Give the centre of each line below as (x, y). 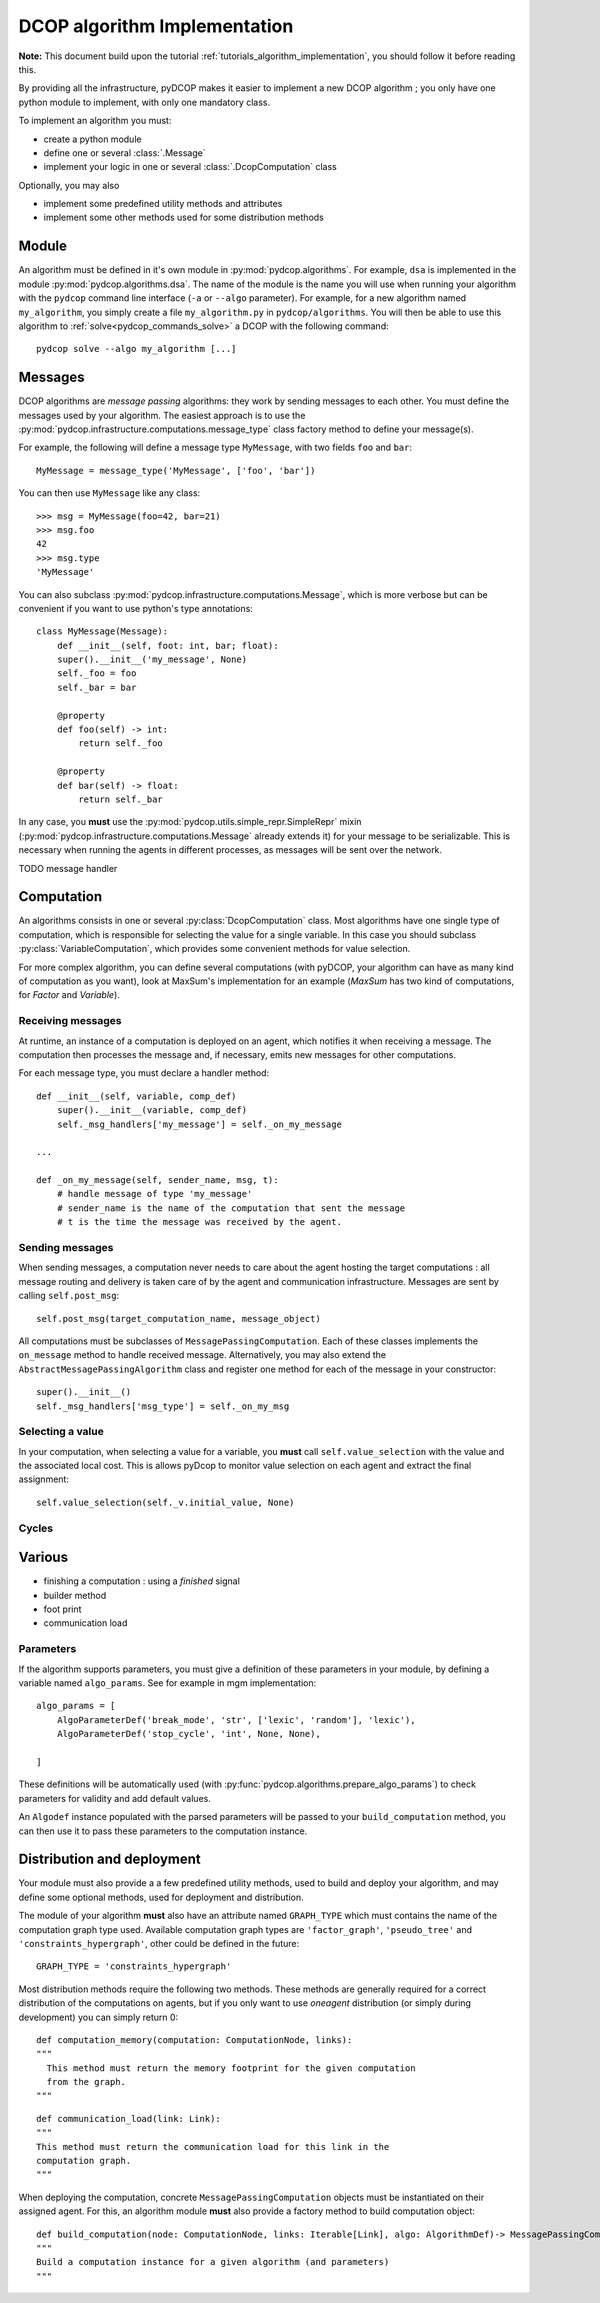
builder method (75, 1595)
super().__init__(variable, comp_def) (152, 1110)
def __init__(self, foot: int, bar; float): (167, 645)
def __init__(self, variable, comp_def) (136, 1096)
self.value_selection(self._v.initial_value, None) (165, 1502)
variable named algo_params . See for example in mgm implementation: (167, 1682)
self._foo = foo (96, 673)
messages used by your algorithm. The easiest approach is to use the (162, 415)
